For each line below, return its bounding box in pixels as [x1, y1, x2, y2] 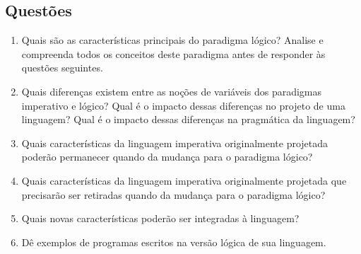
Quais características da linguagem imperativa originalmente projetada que [21, 173, 347, 187]
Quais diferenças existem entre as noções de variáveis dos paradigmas [21, 83, 322, 98]
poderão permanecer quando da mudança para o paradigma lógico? [21, 149, 313, 164]
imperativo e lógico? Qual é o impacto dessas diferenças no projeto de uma [21, 98, 345, 112]
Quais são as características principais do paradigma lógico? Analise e [21, 33, 324, 47]
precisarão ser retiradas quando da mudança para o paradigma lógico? [21, 187, 326, 202]
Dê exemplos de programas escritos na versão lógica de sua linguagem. [21, 234, 326, 249]
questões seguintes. [21, 60, 103, 75]
